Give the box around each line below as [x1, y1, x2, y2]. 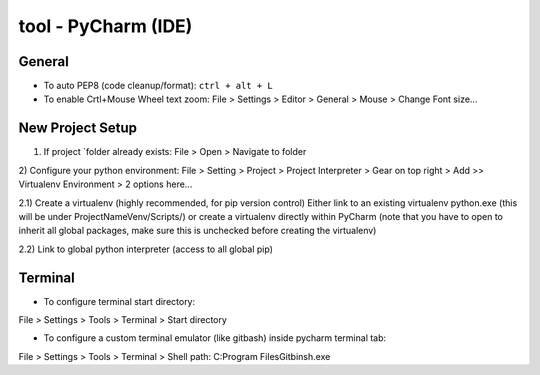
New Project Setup [18, 120, 138, 137]
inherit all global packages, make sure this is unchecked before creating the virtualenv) [18, 225, 377, 237]
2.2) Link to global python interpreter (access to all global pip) [18, 243, 274, 255]
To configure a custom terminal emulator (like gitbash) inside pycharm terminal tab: [43, 332, 387, 344]
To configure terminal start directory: [43, 295, 196, 307]
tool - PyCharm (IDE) [18, 15, 193, 37]
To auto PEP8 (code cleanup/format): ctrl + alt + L [43, 80, 274, 92]
